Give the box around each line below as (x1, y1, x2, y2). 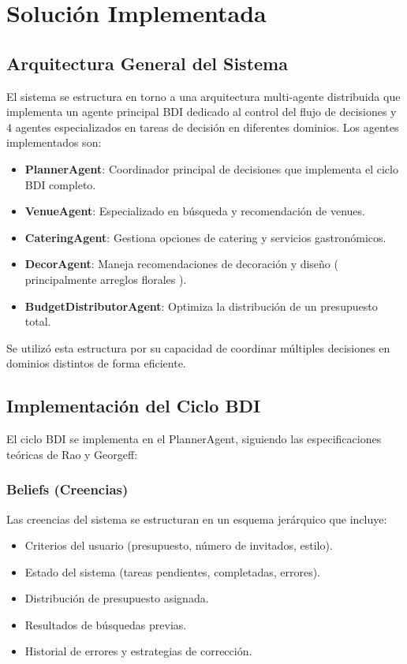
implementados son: (6, 134, 102, 151)
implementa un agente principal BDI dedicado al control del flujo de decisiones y (6, 103, 397, 120)
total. (24, 313, 51, 330)
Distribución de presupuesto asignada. (24, 590, 209, 606)
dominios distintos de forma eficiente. (6, 355, 186, 371)
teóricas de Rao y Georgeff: (6, 446, 138, 462)
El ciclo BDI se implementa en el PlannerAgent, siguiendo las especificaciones (6, 431, 382, 447)
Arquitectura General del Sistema (6, 50, 288, 75)
